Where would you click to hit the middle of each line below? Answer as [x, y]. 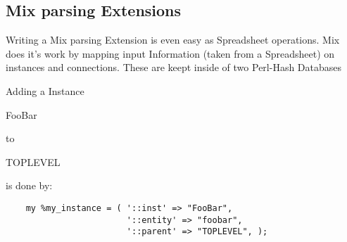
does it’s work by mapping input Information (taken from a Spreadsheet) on [170, 53]
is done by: [29, 185]
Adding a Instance [45, 90]
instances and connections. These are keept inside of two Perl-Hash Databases [174, 67]
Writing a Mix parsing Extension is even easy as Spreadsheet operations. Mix [173, 40]
